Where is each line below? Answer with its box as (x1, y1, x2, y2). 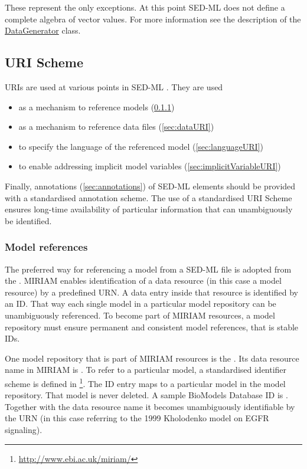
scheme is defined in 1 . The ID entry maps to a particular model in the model (5, 375, 286, 389)
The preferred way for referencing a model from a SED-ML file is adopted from (5, 263, 292, 275)
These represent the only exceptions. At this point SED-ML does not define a (5, 1, 285, 13)
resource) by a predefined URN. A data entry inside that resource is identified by (5, 286, 298, 298)
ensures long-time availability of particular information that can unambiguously (5, 203, 293, 215)
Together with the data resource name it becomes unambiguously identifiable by (5, 400, 295, 412)
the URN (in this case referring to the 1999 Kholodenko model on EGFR (5, 412, 269, 424)
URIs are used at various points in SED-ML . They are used (5, 80, 223, 93)
